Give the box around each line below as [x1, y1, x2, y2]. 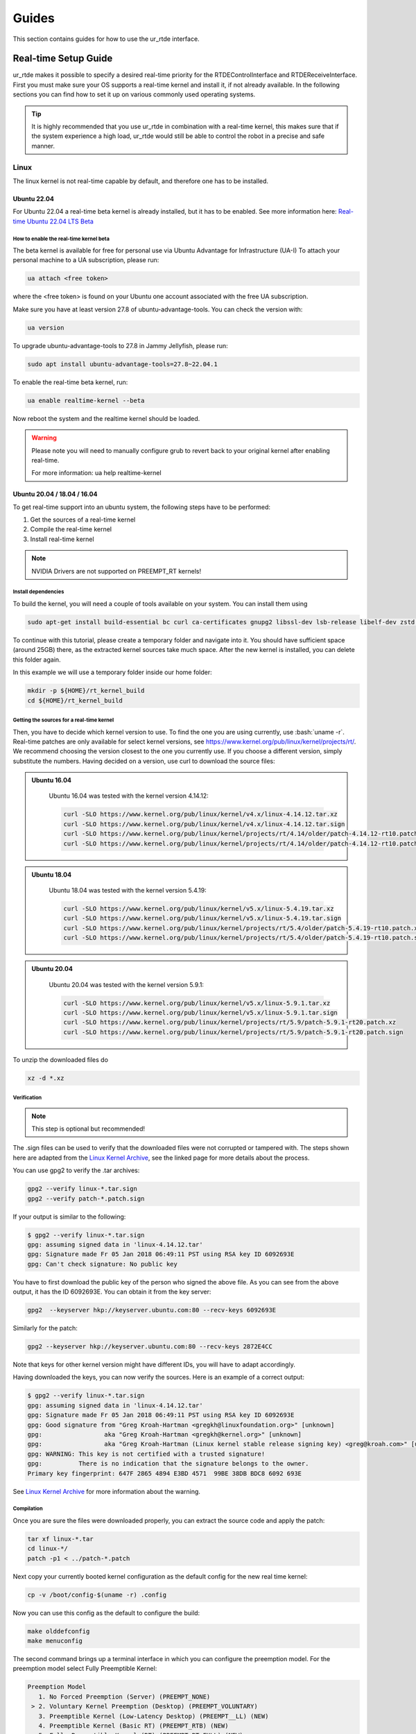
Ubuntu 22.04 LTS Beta [26, 217, 94, 225]
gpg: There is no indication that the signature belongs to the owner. [27, 1460, 309, 1468]
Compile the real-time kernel [30, 525, 112, 533]
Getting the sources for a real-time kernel [12, 716, 114, 723]
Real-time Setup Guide [12, 53, 113, 65]
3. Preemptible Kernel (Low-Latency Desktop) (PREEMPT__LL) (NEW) [38, 1712, 269, 1720]
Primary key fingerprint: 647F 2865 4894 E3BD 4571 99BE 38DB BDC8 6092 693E [27, 1469, 302, 1477]
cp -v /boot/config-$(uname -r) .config [27, 1590, 166, 1599]
